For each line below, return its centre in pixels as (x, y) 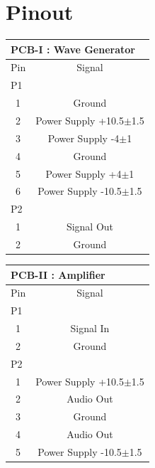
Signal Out (90, 227)
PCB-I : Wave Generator (73, 49)
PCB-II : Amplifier (58, 274)
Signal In (90, 328)
